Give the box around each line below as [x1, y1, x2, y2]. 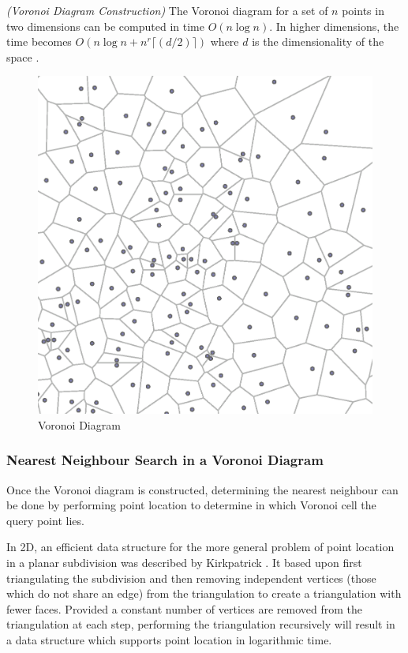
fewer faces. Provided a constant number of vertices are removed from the [6, 600, 362, 617]
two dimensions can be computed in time [6, 17, 204, 34]
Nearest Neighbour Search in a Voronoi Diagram [6, 450, 324, 470]
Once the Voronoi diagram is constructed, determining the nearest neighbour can [6, 481, 399, 497]
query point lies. [6, 512, 84, 528]
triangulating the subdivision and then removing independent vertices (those [6, 569, 376, 586]
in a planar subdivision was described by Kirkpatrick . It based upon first [6, 554, 362, 570]
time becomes [6, 33, 72, 50]
